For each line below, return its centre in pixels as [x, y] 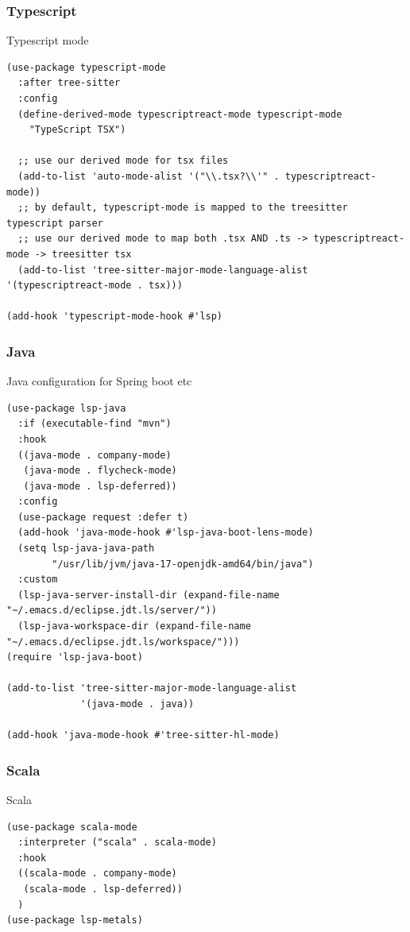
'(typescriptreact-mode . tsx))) [95, 286]
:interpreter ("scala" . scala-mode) [117, 843]
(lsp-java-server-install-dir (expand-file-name [149, 595]
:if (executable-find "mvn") [95, 424]
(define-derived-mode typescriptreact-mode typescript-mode [180, 114]
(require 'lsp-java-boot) [75, 657]
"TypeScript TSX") [77, 130]
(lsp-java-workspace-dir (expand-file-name [134, 626]
